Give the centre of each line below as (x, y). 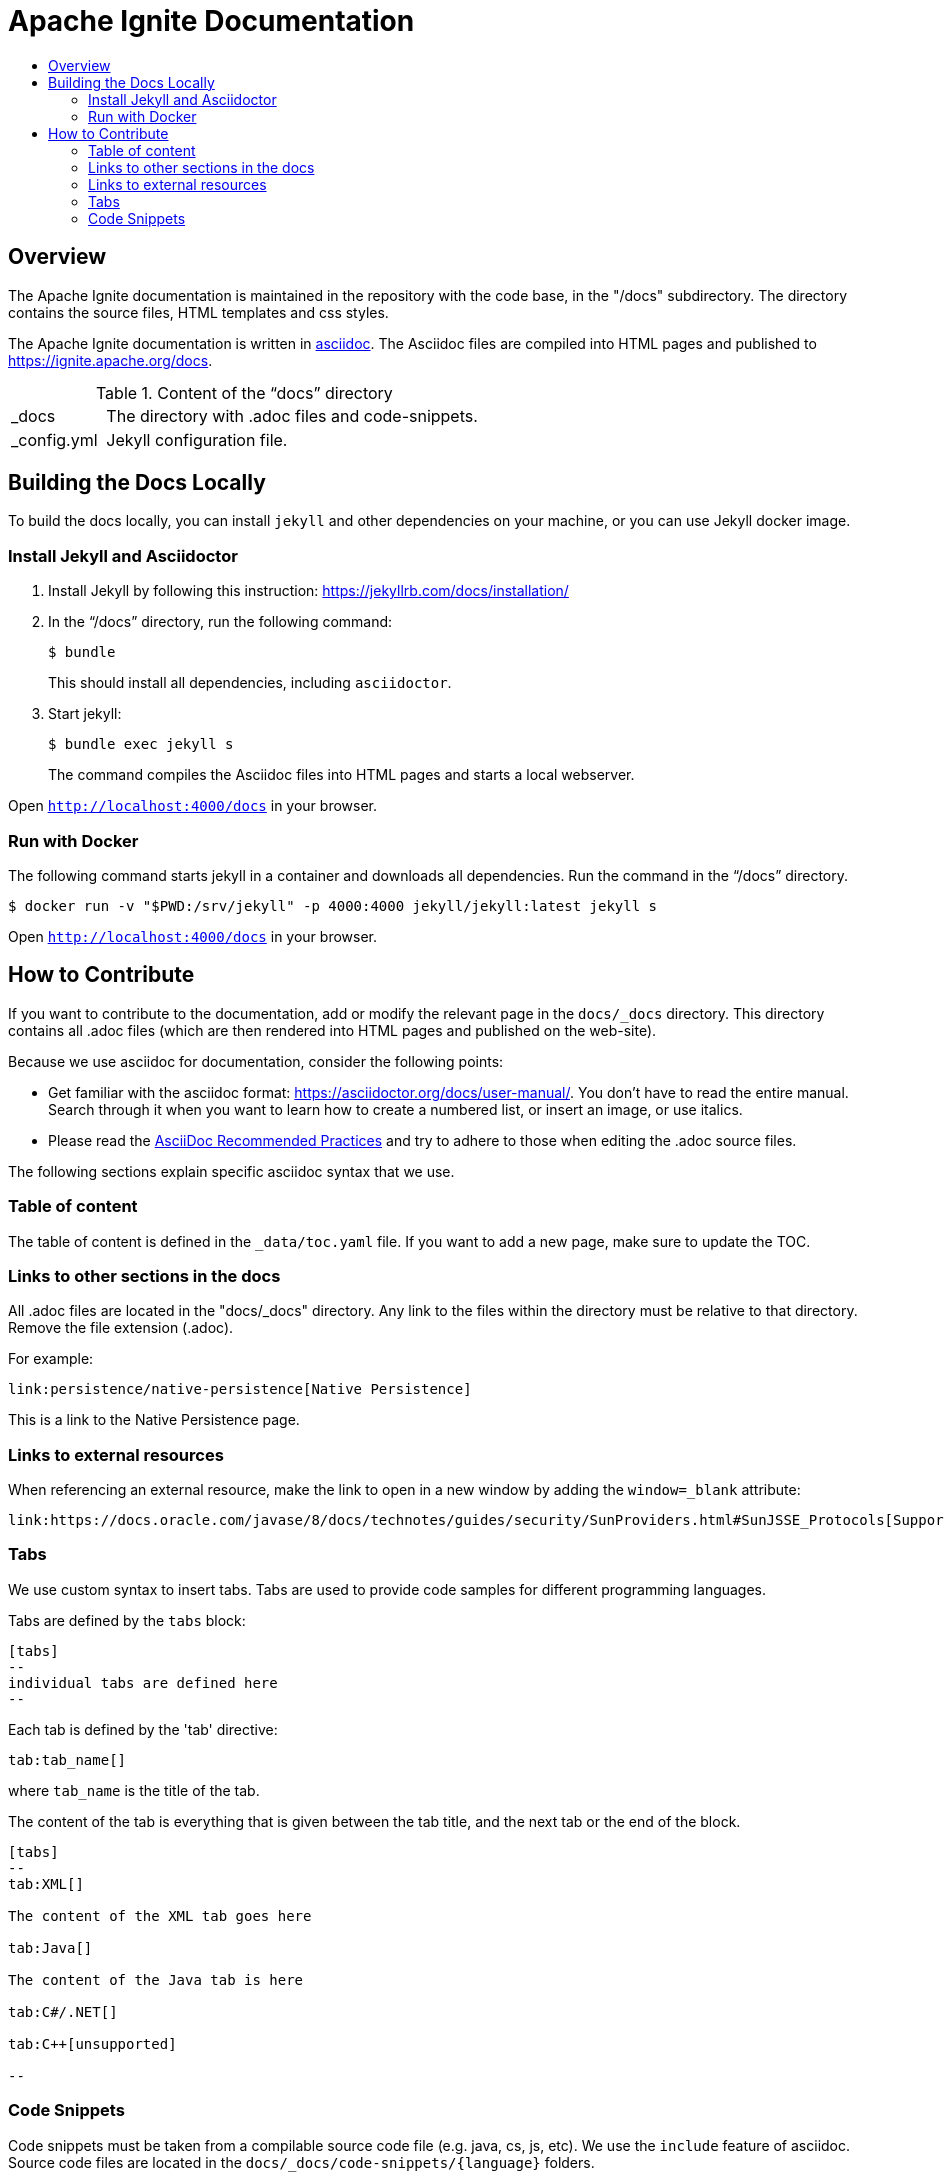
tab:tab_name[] (67, 1759)
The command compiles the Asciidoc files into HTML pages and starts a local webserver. (341, 775)
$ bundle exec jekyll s (141, 744)
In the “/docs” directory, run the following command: (220, 622)
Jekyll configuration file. (197, 439)
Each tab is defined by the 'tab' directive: (143, 1729)
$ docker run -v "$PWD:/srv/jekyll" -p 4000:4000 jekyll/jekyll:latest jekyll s (333, 905)
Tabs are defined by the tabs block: (127, 1620)
